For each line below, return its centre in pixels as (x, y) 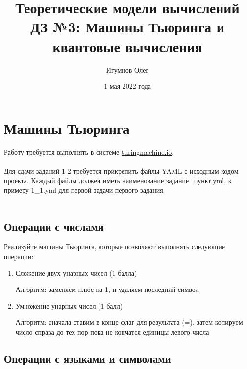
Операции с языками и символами (87, 358)
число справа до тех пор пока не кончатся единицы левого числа (112, 331)
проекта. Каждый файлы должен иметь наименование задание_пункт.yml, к (118, 180)
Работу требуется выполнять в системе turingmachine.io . (89, 151)
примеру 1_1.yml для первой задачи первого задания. (85, 190)
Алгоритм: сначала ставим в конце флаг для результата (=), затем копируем (129, 322)
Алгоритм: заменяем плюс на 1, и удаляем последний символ (107, 289)
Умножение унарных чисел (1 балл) (69, 305)
